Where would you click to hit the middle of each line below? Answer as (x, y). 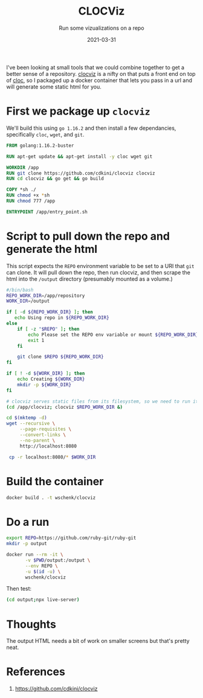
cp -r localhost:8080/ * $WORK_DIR (52, 457)
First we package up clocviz (78, 111)
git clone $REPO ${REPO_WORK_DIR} (60, 357)
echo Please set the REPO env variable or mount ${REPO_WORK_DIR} (113, 335)
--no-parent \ (37, 440)
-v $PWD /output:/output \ (58, 560)
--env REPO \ (42, 566)
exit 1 (36, 340)
